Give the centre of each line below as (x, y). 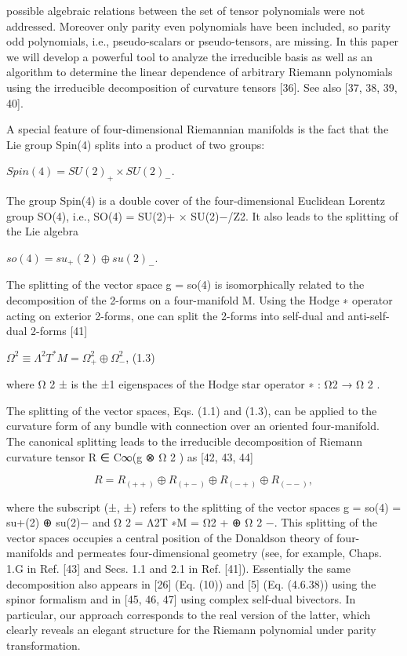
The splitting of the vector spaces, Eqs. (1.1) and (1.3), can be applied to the (192, 410)
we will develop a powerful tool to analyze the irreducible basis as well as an (190, 56)
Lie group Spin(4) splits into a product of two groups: (136, 144)
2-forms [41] (59, 331)
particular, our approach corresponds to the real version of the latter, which (189, 614)
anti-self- (369, 315)
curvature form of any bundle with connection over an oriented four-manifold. (193, 426)
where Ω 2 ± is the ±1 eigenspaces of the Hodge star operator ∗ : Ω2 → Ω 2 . (193, 384)
